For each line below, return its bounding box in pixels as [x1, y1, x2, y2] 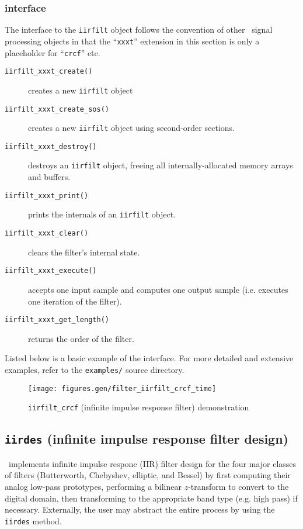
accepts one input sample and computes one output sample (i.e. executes [28, 283, 288, 295]
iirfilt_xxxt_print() [5, 191, 89, 200]
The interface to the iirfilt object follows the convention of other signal [5, 23, 273, 36]
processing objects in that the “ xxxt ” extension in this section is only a [5, 34, 260, 47]
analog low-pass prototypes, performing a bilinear [5, 480, 182, 492]
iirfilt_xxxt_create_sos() [5, 105, 109, 113]
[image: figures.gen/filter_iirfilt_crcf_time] [28, 384, 217, 393]
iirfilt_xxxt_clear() [5, 229, 89, 238]
